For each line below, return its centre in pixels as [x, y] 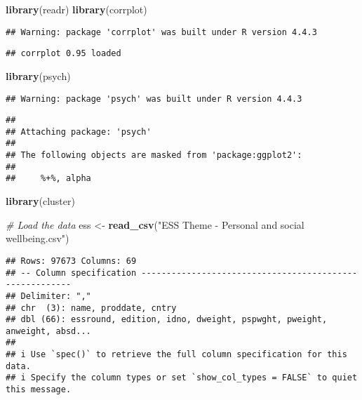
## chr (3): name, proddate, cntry [91, 308]
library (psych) [38, 75]
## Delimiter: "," [48, 296]
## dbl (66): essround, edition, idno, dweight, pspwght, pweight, [167, 320]
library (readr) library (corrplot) [76, 9]
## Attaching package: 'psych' [79, 132]
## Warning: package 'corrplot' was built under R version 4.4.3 [161, 32]
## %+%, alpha [48, 179]
